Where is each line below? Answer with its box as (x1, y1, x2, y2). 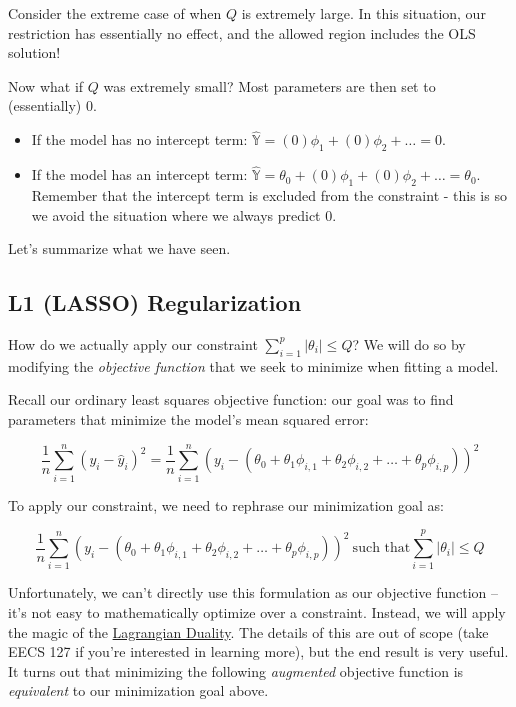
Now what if (8, 75, 84, 96)
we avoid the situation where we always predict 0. (31, 204, 337, 225)
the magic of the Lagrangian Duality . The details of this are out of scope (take (8, 621, 489, 642)
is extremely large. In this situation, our (241, 3, 486, 23)
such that (352, 541, 411, 556)
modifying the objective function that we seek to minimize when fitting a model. (8, 355, 499, 376)
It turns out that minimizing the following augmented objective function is (8, 660, 464, 681)
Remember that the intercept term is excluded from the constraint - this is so (31, 185, 507, 205)
